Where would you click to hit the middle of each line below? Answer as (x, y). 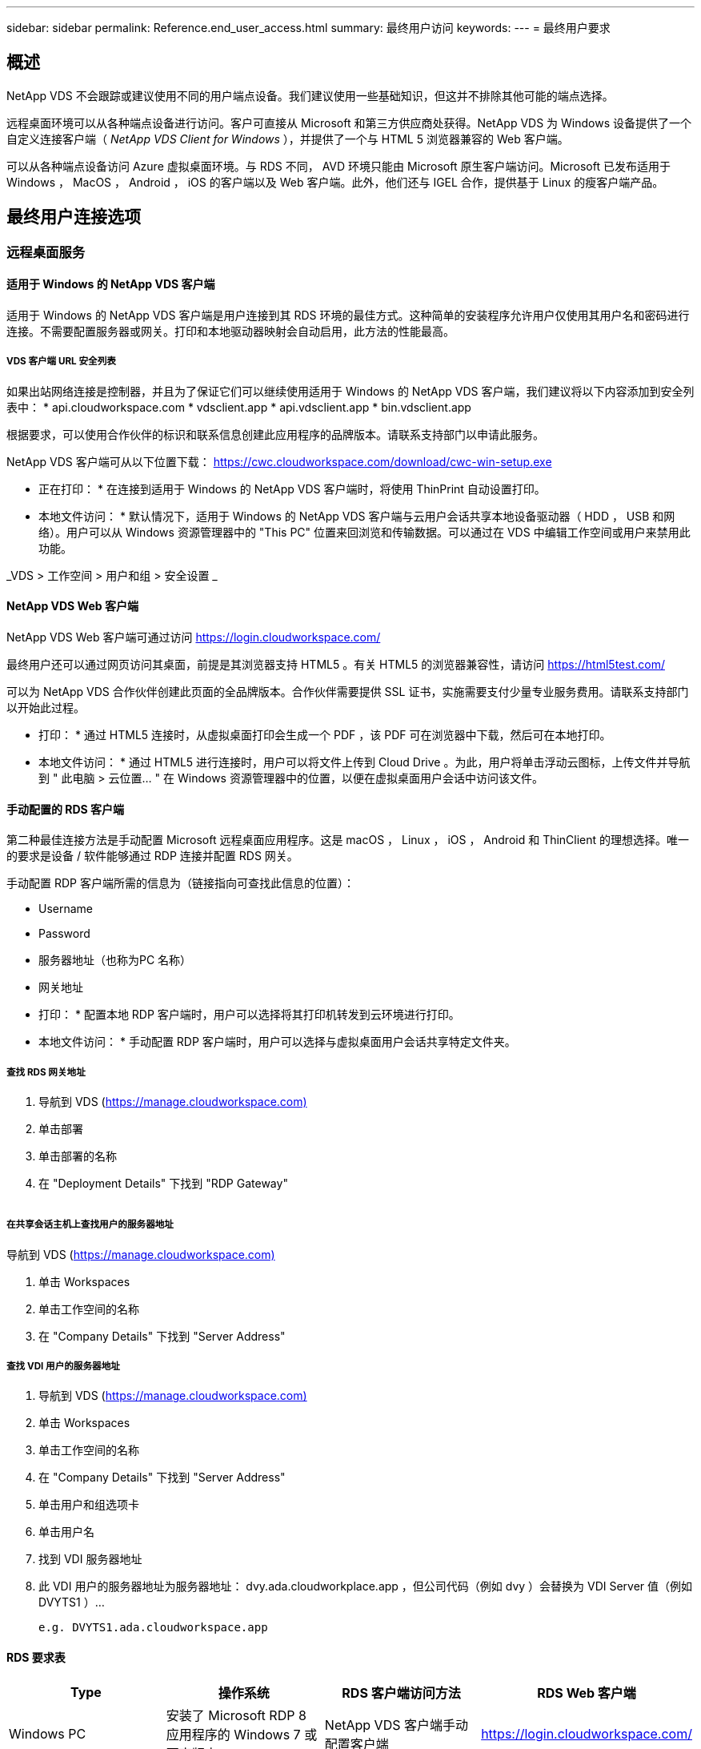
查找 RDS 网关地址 (46, 1072)
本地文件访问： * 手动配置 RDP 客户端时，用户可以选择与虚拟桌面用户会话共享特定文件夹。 (277, 1042)
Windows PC (48, 1733)
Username (66, 909)
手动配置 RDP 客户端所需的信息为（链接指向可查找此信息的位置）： (180, 883)
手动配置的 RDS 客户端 (66, 809)
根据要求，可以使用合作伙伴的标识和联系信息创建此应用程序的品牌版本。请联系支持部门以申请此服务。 (275, 434)
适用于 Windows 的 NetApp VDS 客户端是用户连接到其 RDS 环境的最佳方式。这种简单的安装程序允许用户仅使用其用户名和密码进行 (348, 315)
